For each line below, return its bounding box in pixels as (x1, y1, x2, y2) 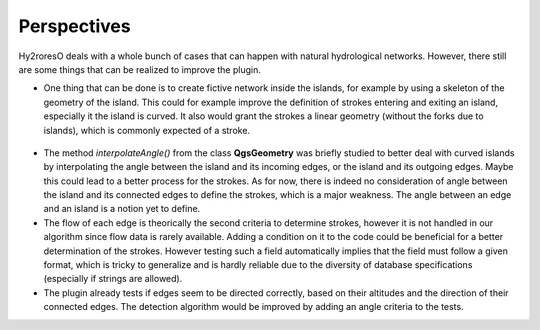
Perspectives (18, 15, 131, 37)
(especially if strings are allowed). (43, 273, 183, 285)
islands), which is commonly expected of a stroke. (43, 124, 250, 136)
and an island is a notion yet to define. (43, 203, 201, 215)
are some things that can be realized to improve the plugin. (18, 63, 262, 75)
